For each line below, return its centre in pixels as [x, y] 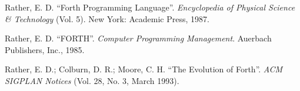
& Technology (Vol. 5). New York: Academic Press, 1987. [107, 18]
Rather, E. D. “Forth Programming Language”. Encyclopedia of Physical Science [150, 7]
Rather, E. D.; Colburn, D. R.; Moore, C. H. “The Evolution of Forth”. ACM [144, 69]
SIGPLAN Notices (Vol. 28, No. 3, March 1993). [92, 80]
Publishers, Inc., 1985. [45, 49]
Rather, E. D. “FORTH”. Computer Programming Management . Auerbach [138, 38]
